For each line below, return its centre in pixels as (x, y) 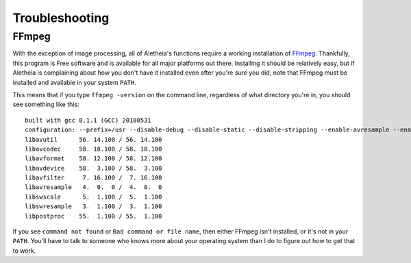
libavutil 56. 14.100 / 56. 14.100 (94, 139)
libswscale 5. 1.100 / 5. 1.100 (94, 197)
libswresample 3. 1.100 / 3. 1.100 (94, 206)
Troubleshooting (61, 18)
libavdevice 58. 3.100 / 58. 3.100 (94, 168)
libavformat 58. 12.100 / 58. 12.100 (94, 159)
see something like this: (46, 104)
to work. (24, 251)
